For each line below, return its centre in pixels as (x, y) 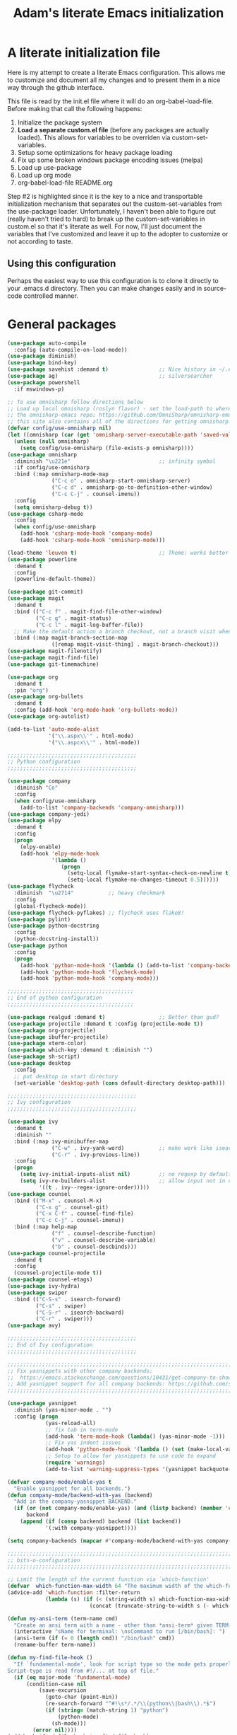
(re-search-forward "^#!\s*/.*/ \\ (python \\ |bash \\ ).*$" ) (130, 1704)
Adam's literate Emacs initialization (119, 13)
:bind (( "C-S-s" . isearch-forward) (67, 1299)
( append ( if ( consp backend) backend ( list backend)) (101, 1522)
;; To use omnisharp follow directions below (75, 402)
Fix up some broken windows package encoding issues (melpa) (110, 160)
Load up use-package (50, 167)
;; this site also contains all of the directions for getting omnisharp (118, 422)
